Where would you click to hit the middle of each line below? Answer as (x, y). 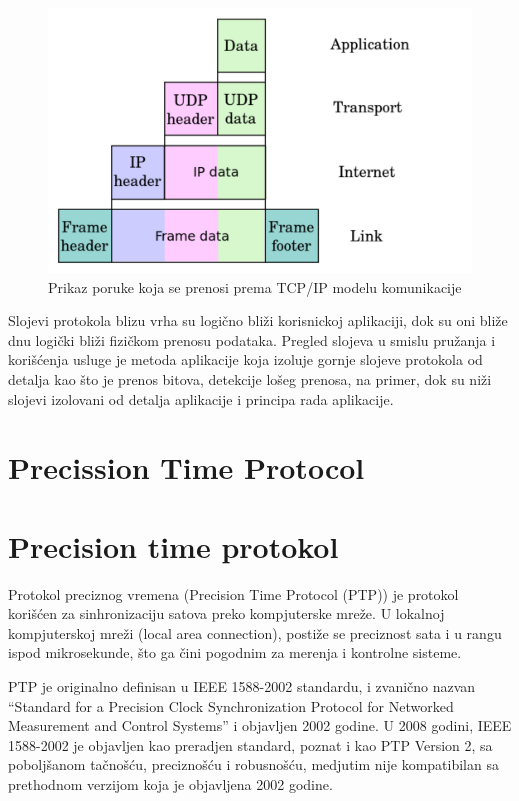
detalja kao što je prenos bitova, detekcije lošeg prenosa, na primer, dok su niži (250, 378)
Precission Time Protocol (186, 467)
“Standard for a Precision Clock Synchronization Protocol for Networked (231, 705)
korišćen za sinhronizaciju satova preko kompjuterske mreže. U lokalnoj (226, 613)
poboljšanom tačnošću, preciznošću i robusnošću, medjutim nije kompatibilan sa (253, 764)
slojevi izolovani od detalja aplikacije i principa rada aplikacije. (201, 398)
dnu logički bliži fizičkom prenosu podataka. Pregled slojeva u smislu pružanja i (252, 339)
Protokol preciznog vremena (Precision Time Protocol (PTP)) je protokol (233, 593)
